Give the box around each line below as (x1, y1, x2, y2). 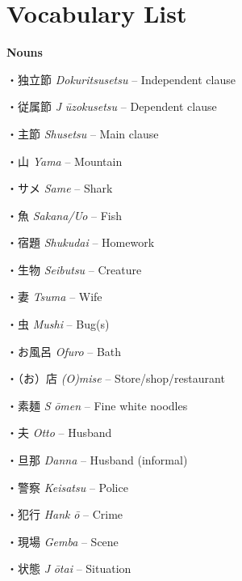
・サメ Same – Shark (6, 180, 113, 197)
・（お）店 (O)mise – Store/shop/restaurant (6, 370, 225, 387)
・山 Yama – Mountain (6, 152, 123, 169)
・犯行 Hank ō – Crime (6, 506, 123, 523)
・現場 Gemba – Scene (6, 532, 119, 549)
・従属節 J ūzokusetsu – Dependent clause (6, 98, 217, 115)
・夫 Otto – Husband (6, 424, 112, 441)
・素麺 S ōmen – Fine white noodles (6, 397, 188, 413)
